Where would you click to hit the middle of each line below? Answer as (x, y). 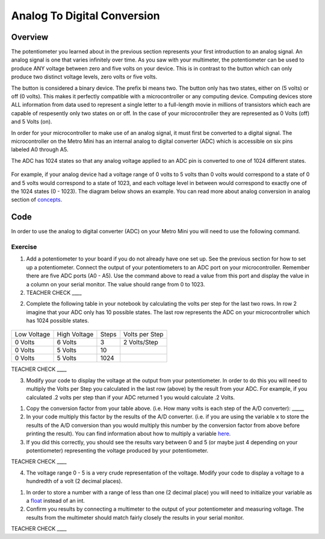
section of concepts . (37, 200)
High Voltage (75, 335)
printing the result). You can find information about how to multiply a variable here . (128, 433)
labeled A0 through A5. (40, 150)
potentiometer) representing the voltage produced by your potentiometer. (117, 450)
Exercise (24, 247)
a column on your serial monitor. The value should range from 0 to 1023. (116, 284)
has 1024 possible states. (58, 321)
